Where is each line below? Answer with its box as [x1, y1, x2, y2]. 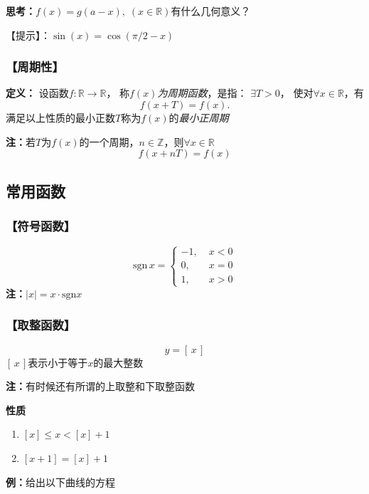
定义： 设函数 [6, 85, 69, 100]
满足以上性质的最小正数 [6, 110, 115, 125]
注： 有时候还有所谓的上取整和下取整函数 [6, 379, 195, 394]
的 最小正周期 [169, 110, 229, 125]
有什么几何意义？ [171, 4, 251, 18]
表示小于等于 [28, 354, 88, 369]
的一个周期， [79, 134, 139, 149]
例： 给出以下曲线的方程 [6, 474, 115, 489]
